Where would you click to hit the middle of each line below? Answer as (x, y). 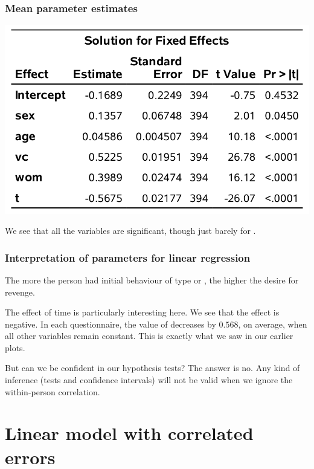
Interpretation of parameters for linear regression (128, 257)
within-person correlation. (53, 391)
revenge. (20, 292)
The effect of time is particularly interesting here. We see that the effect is (142, 312)
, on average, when (273, 324)
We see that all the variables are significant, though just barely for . (130, 231)
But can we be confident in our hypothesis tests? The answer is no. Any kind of (152, 368)
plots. (15, 347)
